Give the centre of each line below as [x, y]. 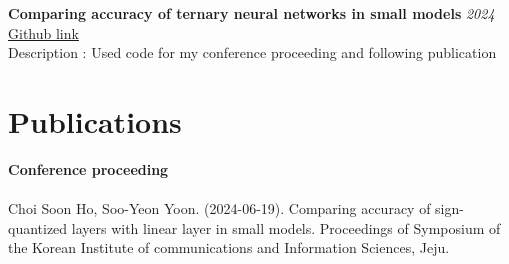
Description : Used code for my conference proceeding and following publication [252, 52]
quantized [38, 227]
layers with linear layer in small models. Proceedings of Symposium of [286, 227]
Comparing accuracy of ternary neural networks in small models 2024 [251, 13]
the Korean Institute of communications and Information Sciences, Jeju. [229, 247]
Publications [95, 120]
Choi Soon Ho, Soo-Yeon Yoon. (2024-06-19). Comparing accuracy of [219, 208]
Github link [43, 32]
